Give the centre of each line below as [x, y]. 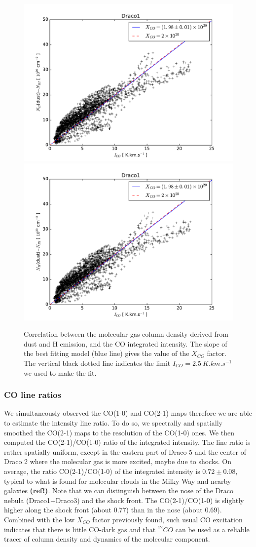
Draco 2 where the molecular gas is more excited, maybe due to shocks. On [118, 461]
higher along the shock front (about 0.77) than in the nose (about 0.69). [113, 510]
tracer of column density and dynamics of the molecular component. [107, 539]
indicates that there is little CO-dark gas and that [80, 529]
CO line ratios [33, 395]
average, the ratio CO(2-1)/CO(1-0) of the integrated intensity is [102, 471]
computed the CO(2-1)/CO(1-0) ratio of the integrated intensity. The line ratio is [127, 442]
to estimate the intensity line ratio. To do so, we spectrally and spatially [113, 422]
